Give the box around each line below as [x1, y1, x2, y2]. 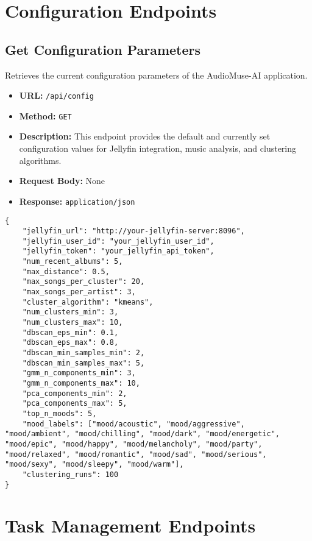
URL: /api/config [19, 89, 94, 102]
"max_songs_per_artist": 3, [22, 288, 136, 297]
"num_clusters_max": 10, [22, 318, 123, 327]
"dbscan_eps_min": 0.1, [22, 328, 119, 337]
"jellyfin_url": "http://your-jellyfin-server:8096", [22, 227, 245, 236]
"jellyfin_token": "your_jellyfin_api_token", [22, 247, 214, 256]
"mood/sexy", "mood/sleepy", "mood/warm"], [5, 460, 184, 469]
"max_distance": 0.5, [22, 267, 110, 276]
